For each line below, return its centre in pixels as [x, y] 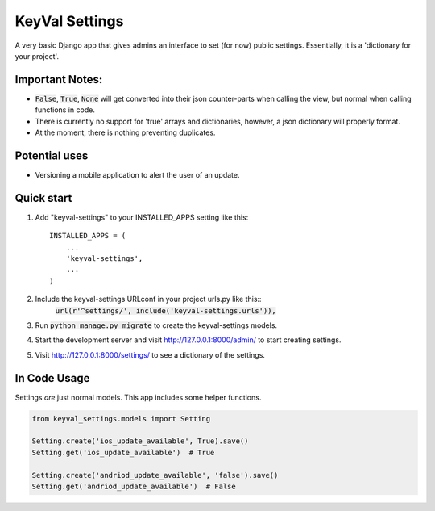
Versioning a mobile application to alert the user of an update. [137, 174]
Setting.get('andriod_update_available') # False [134, 486]
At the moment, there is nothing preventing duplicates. [125, 132]
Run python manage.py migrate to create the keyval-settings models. [156, 325]
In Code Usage [52, 378]
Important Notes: [59, 80]
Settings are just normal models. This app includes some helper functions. [138, 397]
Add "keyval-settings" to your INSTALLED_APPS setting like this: [142, 217]
